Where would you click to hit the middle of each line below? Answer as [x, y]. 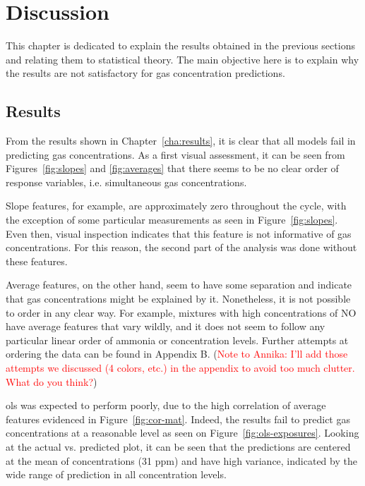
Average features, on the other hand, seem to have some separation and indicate [179, 285]
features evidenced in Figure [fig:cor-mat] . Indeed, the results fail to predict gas [178, 419]
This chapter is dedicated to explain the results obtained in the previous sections [180, 45]
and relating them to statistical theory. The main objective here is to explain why [182, 59]
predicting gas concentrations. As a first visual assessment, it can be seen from [175, 154]
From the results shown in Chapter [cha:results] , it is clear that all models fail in [181, 141]
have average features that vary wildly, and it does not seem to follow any [166, 326]
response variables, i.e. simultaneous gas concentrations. [126, 182]
